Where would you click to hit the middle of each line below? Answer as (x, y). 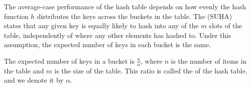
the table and (24, 70)
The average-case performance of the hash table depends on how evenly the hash (125, 6)
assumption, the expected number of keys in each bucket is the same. (108, 44)
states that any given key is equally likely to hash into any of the (101, 26)
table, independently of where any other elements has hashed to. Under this (117, 35)
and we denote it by (34, 80)
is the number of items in (209, 61)
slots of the (226, 26)
